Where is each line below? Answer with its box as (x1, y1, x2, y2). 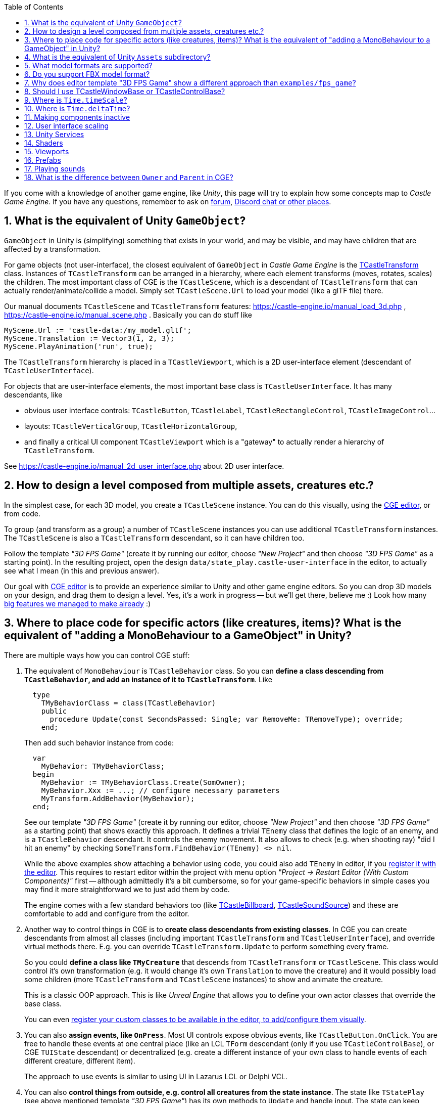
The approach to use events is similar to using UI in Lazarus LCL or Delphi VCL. (24, 1072, 287, 1081)
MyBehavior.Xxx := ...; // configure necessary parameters (41, 786, 280, 795)
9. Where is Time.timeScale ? (24, 96, 127, 104)
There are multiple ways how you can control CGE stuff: (4, 650, 190, 659)
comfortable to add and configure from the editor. (24, 909, 189, 918)
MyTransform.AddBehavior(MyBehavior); (41, 794, 195, 803)
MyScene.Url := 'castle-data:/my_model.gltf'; (4, 326, 191, 334)
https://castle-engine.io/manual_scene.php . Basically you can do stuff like (4, 310, 252, 319)
